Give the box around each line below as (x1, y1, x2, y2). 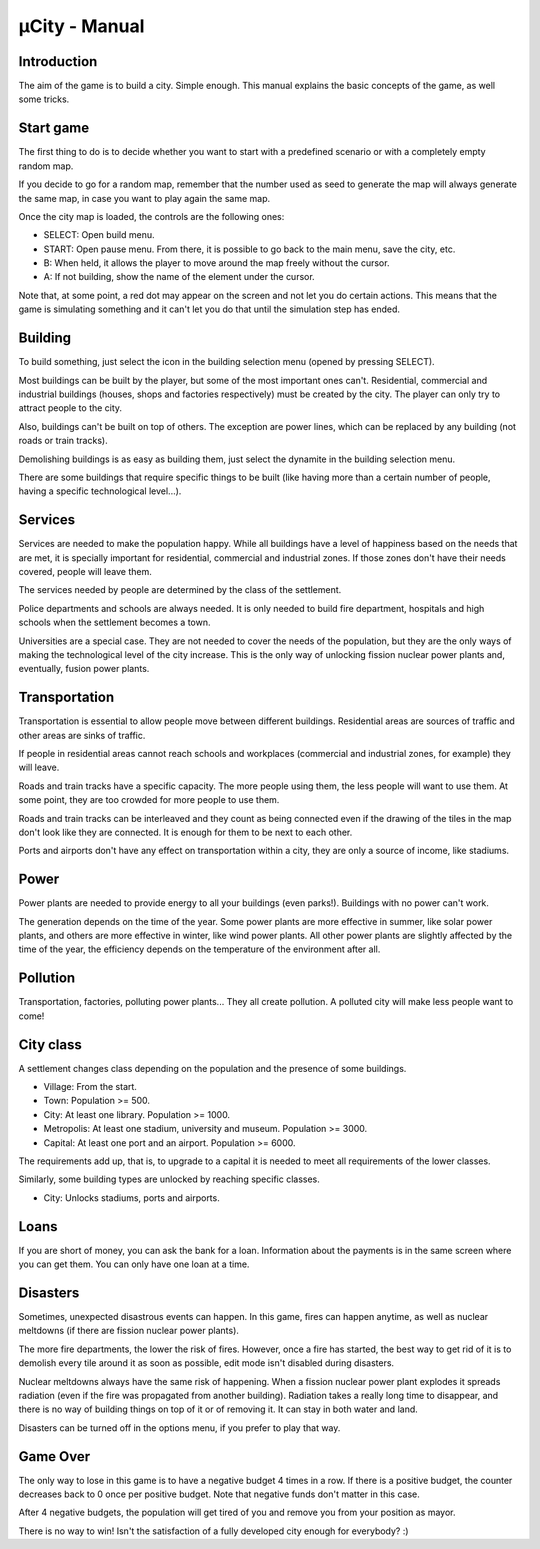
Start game (18, 120, 90, 137)
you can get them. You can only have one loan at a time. (18, 1258, 250, 1270)
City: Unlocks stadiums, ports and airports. (43, 1191, 220, 1204)
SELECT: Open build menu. (43, 229, 155, 241)
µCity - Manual (18, 15, 145, 37)
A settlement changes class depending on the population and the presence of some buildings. (18, 1062, 407, 1074)
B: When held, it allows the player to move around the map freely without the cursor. (43, 257, 390, 269)
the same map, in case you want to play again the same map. (18, 192, 271, 204)
